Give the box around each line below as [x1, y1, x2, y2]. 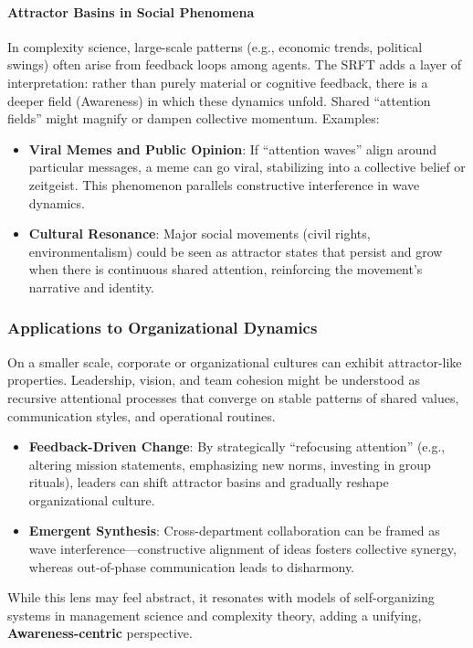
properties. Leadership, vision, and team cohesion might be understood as [7, 370, 420, 389]
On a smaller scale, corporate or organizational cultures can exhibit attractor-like [7, 352, 462, 371]
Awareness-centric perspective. [7, 623, 193, 643]
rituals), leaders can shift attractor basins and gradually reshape [28, 473, 389, 492]
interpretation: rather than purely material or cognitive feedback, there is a [7, 72, 428, 91]
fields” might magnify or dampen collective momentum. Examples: [7, 109, 380, 128]
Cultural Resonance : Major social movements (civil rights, [28, 224, 371, 243]
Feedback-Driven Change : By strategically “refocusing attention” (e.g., [28, 437, 446, 456]
